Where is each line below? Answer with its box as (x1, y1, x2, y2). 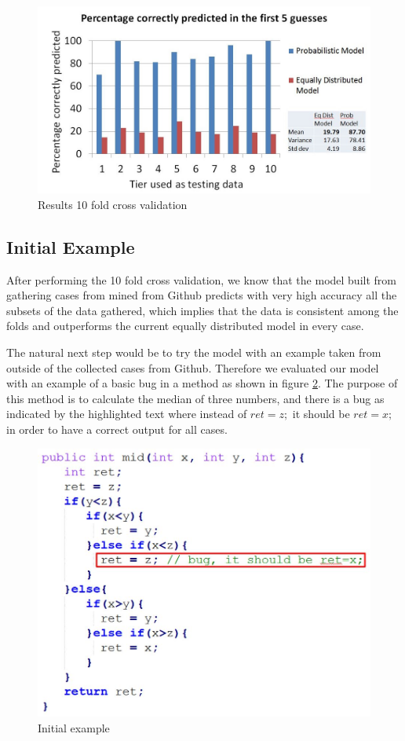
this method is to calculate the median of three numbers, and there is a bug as (6, 390, 385, 406)
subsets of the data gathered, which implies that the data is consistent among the (6, 302, 399, 318)
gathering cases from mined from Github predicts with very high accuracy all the (6, 287, 397, 303)
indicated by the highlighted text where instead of (6, 405, 247, 422)
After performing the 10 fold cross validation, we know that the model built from (6, 271, 396, 288)
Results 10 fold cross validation (38, 196, 188, 212)
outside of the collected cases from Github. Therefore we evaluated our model (6, 359, 379, 376)
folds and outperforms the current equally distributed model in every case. (6, 317, 364, 334)
